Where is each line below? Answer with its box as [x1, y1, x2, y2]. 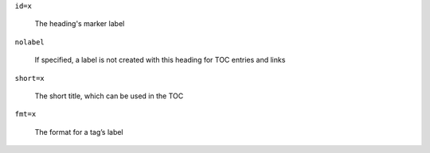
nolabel [14, 37, 45, 47]
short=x [14, 74, 45, 82]
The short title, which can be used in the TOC [34, 91, 184, 101]
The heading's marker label [34, 19, 125, 29]
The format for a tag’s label [34, 127, 123, 136]
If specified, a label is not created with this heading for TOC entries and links [34, 55, 286, 65]
